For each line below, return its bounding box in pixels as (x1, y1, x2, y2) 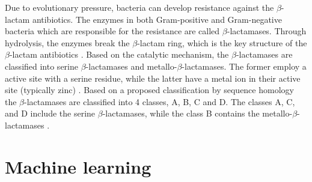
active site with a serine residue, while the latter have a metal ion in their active (5, 71, 301, 84)
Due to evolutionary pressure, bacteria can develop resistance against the (5, 1, 274, 13)
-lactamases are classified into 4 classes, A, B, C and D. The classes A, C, (24, 95, 295, 108)
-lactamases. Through (227, 25, 307, 37)
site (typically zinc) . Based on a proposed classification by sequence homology (5, 83, 294, 96)
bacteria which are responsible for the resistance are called (5, 25, 220, 37)
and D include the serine (5, 107, 96, 120)
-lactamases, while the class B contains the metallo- (102, 107, 293, 120)
